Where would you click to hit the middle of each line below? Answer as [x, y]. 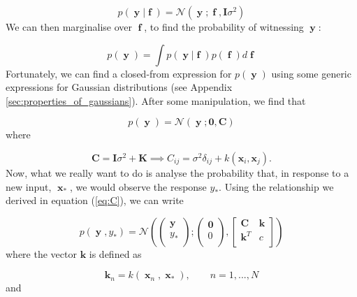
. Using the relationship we [276, 186]
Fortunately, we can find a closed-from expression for [119, 73]
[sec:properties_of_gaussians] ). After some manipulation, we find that [156, 100]
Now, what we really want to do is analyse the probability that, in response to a [177, 172]
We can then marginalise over [69, 27]
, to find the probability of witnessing [224, 27]
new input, [29, 186]
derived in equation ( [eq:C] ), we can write [95, 200]
